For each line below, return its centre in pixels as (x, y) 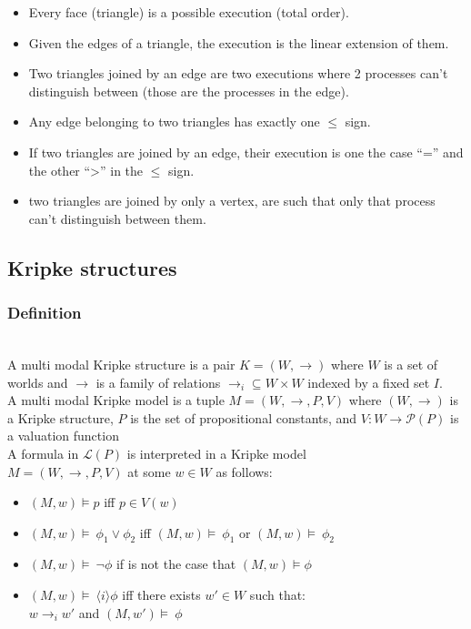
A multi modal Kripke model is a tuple (116, 400)
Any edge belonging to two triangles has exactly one (174, 122)
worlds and (38, 382)
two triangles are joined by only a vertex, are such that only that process (232, 201)
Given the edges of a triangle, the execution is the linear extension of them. (239, 42)
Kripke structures (92, 267)
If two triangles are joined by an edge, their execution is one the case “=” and (246, 152)
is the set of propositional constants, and (244, 417)
